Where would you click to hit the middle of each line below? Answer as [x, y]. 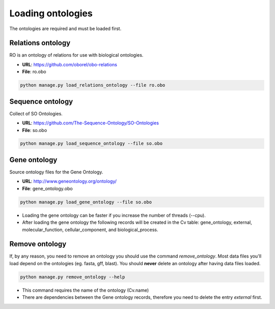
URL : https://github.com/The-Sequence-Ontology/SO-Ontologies [90, 123]
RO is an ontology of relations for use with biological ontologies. [76, 55]
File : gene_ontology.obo [48, 188]
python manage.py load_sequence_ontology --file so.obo [91, 144]
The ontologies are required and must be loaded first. [65, 29]
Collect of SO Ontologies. [36, 113]
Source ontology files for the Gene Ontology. [56, 172]
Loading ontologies [51, 13]
